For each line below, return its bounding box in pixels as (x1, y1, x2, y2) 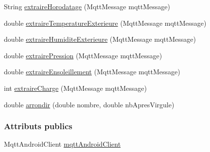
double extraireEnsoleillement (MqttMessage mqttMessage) (4, 67, 180, 77)
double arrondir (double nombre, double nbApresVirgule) (4, 99, 175, 109)
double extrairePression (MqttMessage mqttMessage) (4, 50, 162, 60)
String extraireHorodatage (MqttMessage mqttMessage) (4, 1, 170, 11)
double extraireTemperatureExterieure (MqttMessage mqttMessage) (4, 17, 207, 28)
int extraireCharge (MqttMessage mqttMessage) (4, 83, 147, 93)
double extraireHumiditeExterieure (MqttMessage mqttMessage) (4, 34, 196, 44)
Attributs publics (4, 120, 72, 132)
